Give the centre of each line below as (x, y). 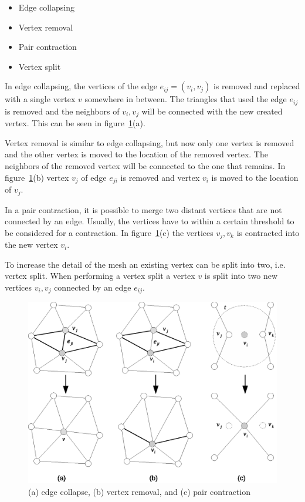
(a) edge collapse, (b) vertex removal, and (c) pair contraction (139, 491)
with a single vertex (40, 99)
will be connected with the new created (212, 111)
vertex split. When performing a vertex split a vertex (100, 276)
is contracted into (268, 232)
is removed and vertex (160, 177)
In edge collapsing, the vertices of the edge (81, 86)
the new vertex (31, 245)
